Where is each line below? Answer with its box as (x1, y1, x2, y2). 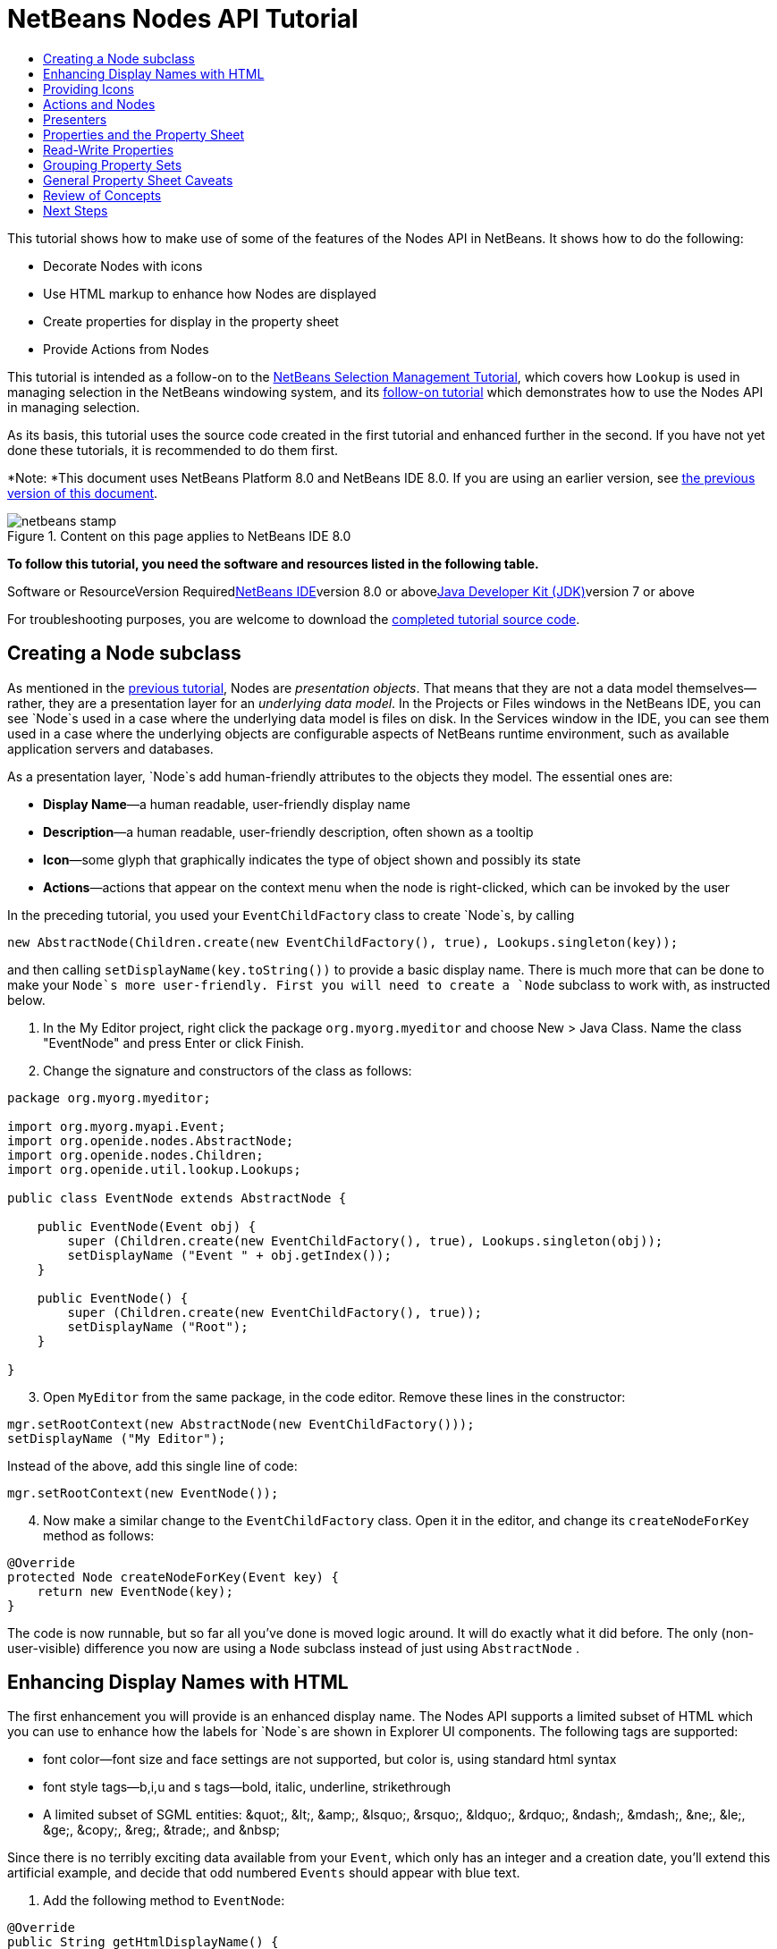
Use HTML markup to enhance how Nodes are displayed (43, 285, 376, 301)
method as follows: (43, 1527, 155, 1543)
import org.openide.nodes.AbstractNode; (7, 1133, 294, 1148)
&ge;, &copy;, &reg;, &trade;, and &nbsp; (43, 1822, 281, 1838)
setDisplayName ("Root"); (67, 1319, 249, 1334)
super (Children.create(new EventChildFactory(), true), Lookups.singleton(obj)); (67, 1233, 663, 1248)
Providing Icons (43, 80, 134, 97)
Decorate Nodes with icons (43, 257, 203, 274)
